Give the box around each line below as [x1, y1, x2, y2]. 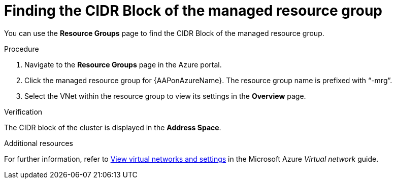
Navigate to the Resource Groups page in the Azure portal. [24, 60, 222, 69]
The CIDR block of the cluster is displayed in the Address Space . [4, 123, 221, 132]
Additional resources [4, 138, 73, 148]
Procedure [4, 44, 39, 53]
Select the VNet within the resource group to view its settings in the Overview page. [24, 91, 306, 100]
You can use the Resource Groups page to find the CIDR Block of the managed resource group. [4, 28, 324, 38]
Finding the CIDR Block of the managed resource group [4, 2, 382, 19]
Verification [4, 107, 43, 116]
